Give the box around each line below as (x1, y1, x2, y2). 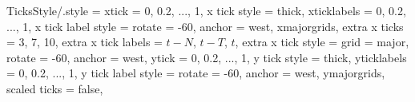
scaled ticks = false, (6, 80, 103, 96)
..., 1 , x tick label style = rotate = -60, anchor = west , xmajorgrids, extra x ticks (6, 18, 404, 34)
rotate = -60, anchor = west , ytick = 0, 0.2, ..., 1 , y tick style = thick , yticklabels (6, 49, 407, 65)
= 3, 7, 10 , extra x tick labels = (6, 33, 163, 50)
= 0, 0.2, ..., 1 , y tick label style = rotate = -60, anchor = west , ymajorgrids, (6, 65, 385, 81)
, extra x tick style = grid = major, (235, 33, 409, 50)
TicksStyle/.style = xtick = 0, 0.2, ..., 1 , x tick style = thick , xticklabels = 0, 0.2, (6, 2, 406, 18)
